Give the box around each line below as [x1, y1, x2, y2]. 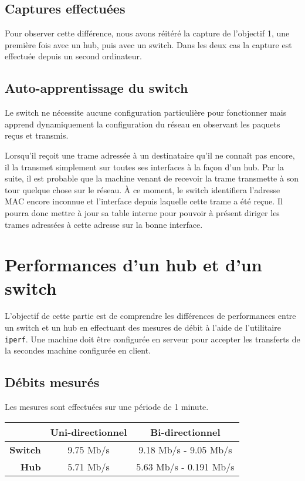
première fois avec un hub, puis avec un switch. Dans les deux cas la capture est [5, 38, 292, 51]
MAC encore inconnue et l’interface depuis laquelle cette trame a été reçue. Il [5, 195, 283, 207]
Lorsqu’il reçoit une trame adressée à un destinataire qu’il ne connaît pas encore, [5, 149, 295, 161]
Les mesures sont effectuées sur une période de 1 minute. [5, 401, 209, 413]
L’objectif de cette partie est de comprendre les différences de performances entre [5, 310, 296, 322]
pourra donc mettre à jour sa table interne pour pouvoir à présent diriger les [5, 206, 280, 218]
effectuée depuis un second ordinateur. [5, 50, 142, 62]
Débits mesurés [5, 373, 100, 391]
